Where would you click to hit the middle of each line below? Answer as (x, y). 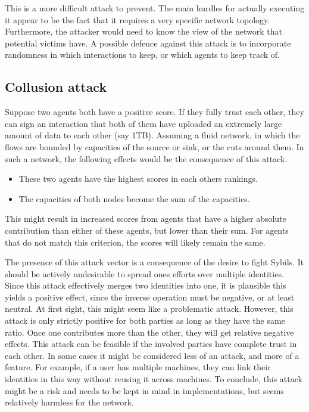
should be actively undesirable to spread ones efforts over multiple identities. (144, 273)
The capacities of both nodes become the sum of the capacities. (134, 198)
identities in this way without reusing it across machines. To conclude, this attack (154, 379)
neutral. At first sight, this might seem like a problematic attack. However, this (149, 309)
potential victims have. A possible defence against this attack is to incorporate (148, 43)
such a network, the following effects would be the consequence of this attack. (146, 158)
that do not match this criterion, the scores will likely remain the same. (135, 242)
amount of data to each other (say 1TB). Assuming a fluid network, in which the (152, 135)
